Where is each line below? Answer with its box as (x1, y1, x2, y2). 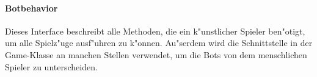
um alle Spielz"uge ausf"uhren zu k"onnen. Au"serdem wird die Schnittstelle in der (5, 36, 313, 49)
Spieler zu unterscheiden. (5, 60, 98, 73)
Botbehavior (5, 1, 58, 14)
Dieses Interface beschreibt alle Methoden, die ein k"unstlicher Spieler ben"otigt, (5, 24, 305, 37)
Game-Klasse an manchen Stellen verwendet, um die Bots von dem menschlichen (5, 48, 307, 61)
